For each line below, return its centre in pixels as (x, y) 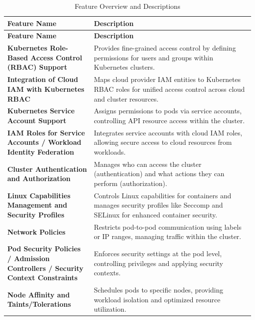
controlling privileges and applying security (158, 263)
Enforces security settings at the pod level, (158, 253)
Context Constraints (43, 278)
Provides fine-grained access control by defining (165, 48)
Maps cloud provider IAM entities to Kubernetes (167, 79)
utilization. (110, 309)
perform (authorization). (130, 183)
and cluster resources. (126, 98)
